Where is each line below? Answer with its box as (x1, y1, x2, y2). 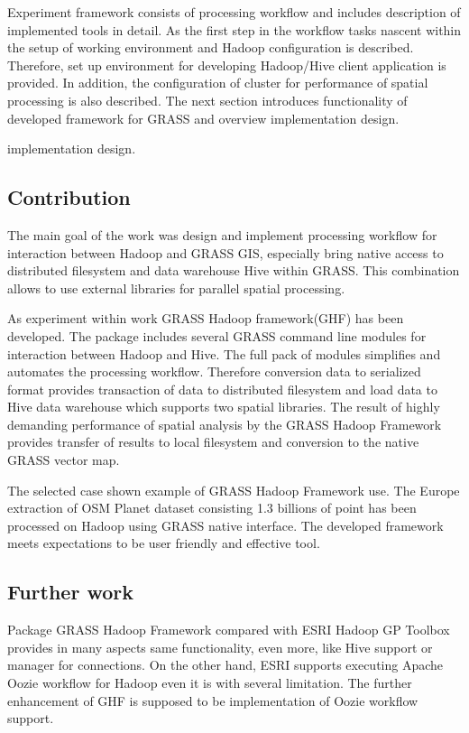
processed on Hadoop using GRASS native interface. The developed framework (7, 515, 444, 534)
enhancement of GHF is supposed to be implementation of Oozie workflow (7, 691, 418, 710)
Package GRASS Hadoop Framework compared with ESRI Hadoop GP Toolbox (7, 620, 450, 639)
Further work (7, 578, 133, 606)
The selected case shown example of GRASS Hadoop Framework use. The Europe (7, 480, 460, 499)
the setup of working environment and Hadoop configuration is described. (7, 38, 414, 57)
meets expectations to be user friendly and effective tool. (7, 534, 320, 552)
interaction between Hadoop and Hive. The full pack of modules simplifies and (7, 344, 441, 363)
